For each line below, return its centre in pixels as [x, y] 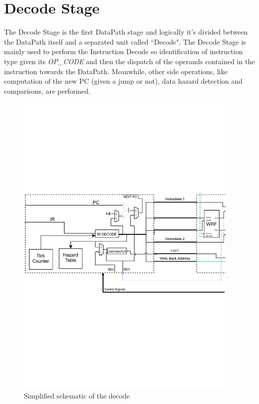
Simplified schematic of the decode [77, 396]
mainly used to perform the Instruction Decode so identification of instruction [123, 51]
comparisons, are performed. [47, 90]
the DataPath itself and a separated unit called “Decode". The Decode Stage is [125, 41]
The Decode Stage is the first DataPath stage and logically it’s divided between [126, 32]
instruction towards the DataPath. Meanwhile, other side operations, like [116, 71]
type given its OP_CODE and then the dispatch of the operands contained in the [129, 61]
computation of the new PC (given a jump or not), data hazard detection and [123, 81]
